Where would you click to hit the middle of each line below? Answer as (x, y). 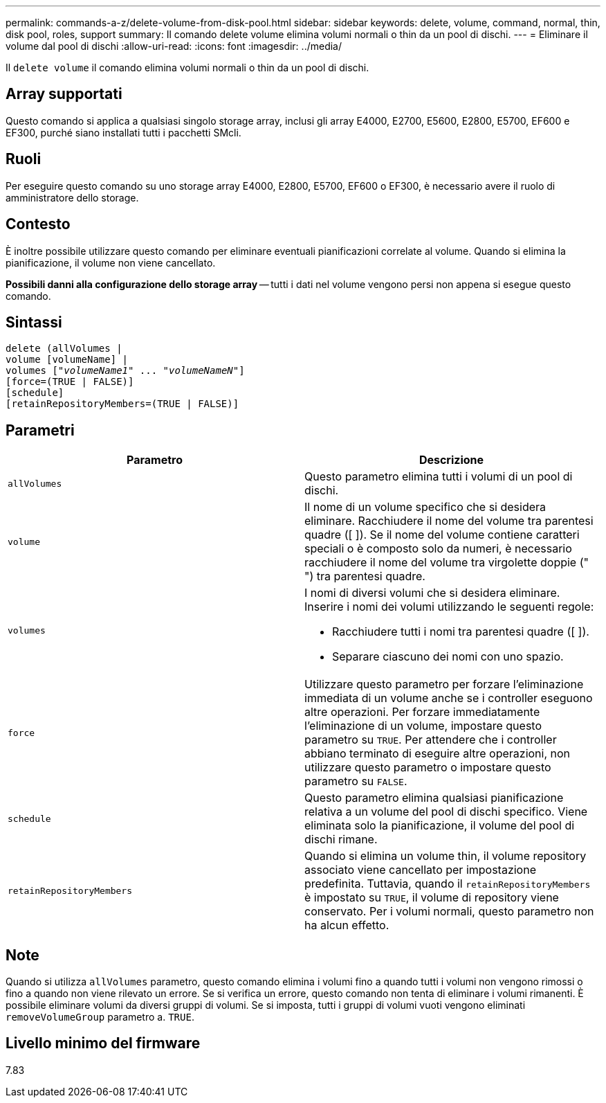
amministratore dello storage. (72, 197)
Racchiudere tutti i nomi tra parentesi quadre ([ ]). (461, 632)
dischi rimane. (341, 840)
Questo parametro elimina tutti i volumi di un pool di (439, 477)
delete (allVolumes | (64, 349)
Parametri (40, 430)
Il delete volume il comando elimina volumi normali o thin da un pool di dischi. (187, 68)
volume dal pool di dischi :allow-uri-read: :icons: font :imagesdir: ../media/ (174, 46)
